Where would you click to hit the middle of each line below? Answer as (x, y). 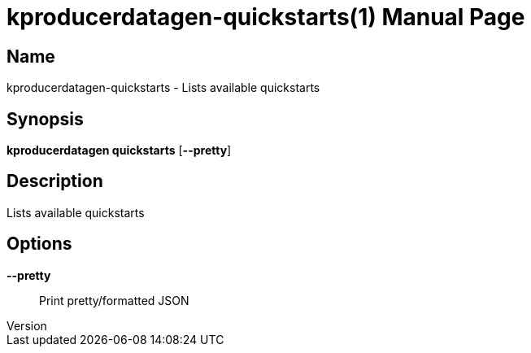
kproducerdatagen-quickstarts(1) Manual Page (266, 17)
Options (39, 244)
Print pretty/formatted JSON (114, 300)
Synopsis (45, 119)
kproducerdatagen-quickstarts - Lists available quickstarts (163, 88)
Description (55, 181)
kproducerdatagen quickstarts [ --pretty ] (119, 150)
